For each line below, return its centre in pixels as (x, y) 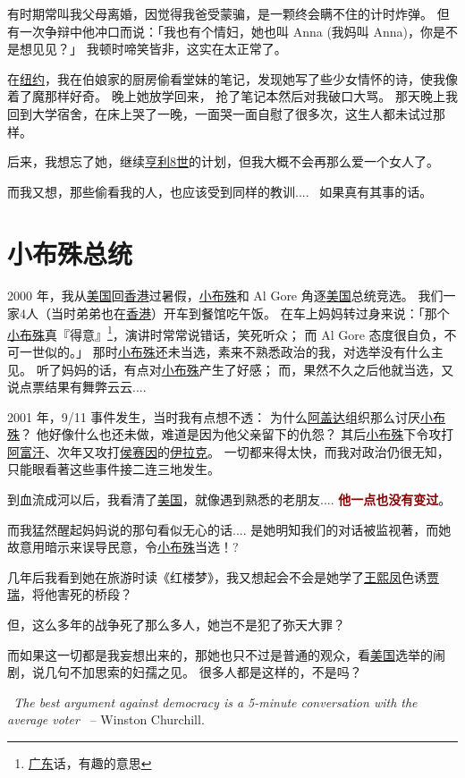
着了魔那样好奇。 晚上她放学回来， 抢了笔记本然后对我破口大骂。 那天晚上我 (232, 96)
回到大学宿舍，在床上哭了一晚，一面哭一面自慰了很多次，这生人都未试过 (220, 113)
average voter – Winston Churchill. (106, 719)
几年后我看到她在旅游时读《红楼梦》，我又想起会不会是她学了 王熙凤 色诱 (217, 576)
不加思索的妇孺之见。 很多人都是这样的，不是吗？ (216, 672)
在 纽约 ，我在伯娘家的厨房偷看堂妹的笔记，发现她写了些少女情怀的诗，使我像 (232, 78)
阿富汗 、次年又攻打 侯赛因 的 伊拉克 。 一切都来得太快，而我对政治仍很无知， (228, 451)
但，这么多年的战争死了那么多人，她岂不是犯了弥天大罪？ (176, 625)
